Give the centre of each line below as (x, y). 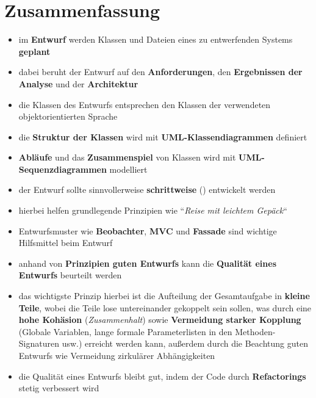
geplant (34, 51)
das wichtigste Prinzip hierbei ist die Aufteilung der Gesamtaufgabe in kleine (164, 296)
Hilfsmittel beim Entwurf (66, 243)
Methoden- (255, 331)
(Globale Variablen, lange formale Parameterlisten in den (125, 331)
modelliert (128, 169)
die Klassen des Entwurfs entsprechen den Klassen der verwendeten (145, 104)
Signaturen (39, 343)
